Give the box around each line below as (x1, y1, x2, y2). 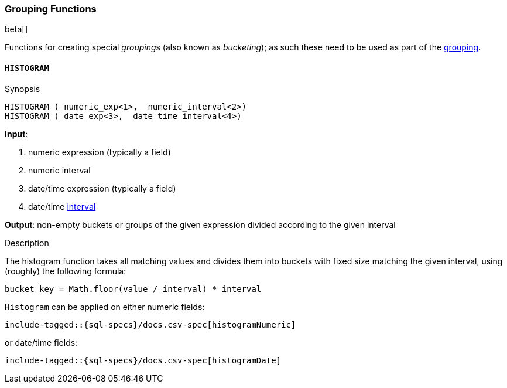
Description (5, 237, 49, 248)
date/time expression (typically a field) (28, 183, 176, 193)
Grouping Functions (5, 3, 97, 15)
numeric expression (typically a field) (28, 147, 171, 157)
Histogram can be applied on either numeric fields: (5, 301, 205, 312)
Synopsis (5, 83, 40, 94)
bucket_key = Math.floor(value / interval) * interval (5, 284, 262, 294)
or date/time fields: (5, 337, 78, 348)
